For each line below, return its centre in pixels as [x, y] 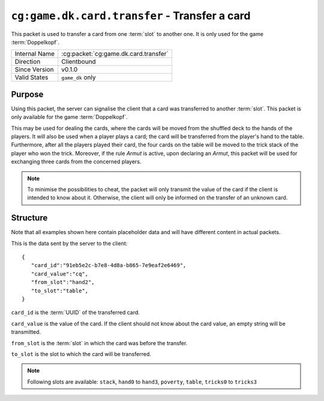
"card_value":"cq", [60, 274]
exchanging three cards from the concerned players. [76, 161]
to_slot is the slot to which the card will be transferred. [81, 354]
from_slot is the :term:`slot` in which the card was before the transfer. [99, 343]
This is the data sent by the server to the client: [69, 243]
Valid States [31, 77]
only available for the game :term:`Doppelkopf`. [70, 117]
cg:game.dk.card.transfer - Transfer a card [131, 16]
